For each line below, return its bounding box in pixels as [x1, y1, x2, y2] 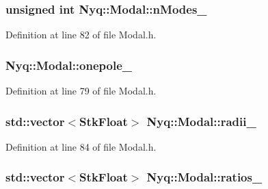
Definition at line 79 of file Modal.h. [5, 84, 157, 98]
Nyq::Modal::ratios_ [146, 168, 263, 186]
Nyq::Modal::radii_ [146, 112, 256, 129]
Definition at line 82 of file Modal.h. [5, 27, 157, 42]
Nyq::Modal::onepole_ [5, 56, 132, 73]
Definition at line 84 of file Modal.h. [5, 139, 157, 153]
